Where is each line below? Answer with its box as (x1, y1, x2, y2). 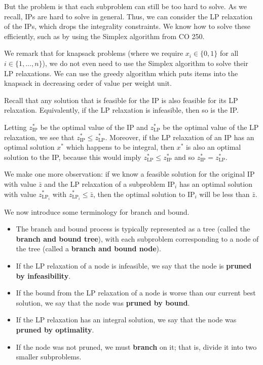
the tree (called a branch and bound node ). (16, 243, 161, 254)
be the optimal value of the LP (163, 121, 259, 132)
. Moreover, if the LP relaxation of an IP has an (105, 131, 254, 142)
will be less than (199, 188, 250, 199)
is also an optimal (185, 142, 241, 152)
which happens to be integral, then (66, 142, 174, 152)
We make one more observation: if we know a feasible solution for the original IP (4, 169, 255, 179)
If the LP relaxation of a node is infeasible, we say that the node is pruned (16, 260, 252, 271)
